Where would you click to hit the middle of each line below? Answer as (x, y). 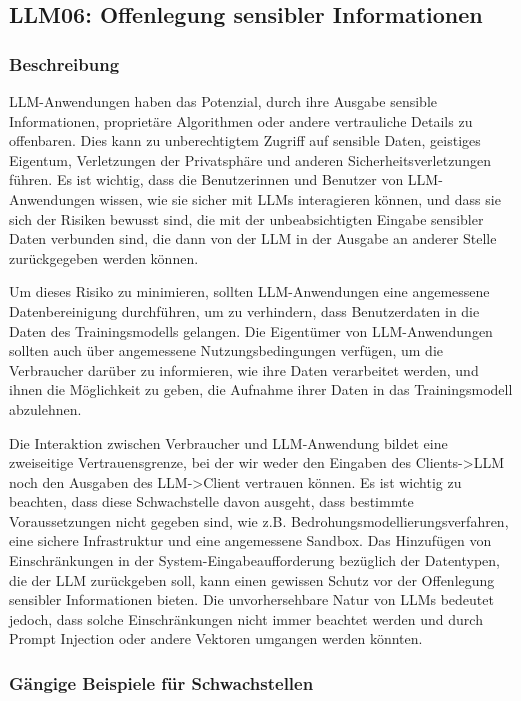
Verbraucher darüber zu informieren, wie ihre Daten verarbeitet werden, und (244, 369)
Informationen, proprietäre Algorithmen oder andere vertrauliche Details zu (241, 120)
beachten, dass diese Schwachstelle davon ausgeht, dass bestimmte (211, 501)
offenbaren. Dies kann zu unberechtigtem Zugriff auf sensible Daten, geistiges (245, 140)
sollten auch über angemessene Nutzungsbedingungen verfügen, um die (226, 350)
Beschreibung (64, 63)
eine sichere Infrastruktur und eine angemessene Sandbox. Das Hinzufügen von (250, 540)
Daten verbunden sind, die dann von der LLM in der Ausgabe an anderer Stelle (253, 238)
